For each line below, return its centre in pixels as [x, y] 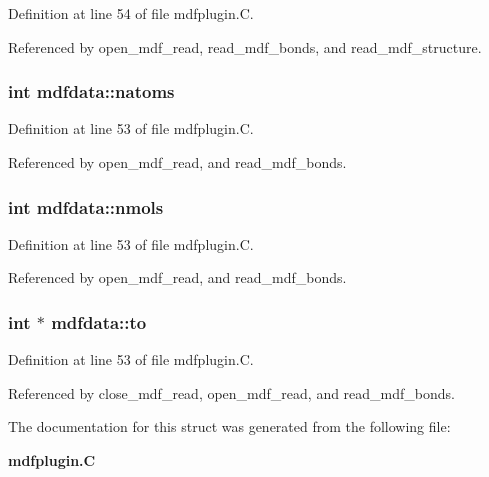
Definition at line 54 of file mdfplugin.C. [131, 13]
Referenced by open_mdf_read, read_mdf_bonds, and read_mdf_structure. [245, 46]
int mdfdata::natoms [91, 91]
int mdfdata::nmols [86, 206]
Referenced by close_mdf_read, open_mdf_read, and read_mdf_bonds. [231, 392]
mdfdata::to [99, 321]
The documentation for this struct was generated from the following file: [229, 426]
